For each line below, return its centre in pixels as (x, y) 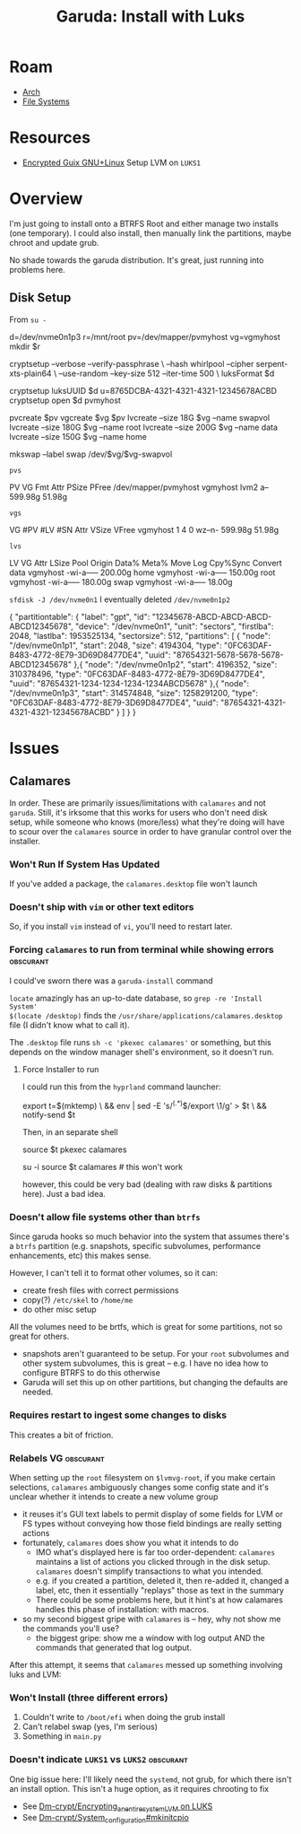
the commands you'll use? (70, 1629)
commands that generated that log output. (114, 1647)
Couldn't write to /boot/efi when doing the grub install (124, 1717)
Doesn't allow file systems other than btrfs (105, 1218)
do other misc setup (59, 1310)
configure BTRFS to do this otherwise (91, 1373)
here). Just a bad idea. (64, 1194)
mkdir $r (25, 346)
